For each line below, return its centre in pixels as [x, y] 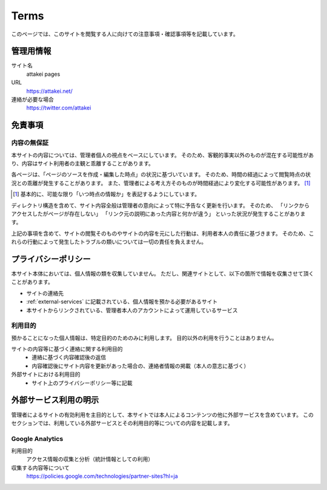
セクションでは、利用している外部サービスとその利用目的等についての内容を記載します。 [122, 423]
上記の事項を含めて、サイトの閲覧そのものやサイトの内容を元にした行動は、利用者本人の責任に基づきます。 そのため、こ [163, 233]
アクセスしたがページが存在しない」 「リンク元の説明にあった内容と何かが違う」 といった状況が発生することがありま [158, 214]
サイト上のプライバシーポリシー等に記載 [82, 383]
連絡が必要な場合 [32, 99]
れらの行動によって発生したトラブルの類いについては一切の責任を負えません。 [109, 242]
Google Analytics [37, 439]
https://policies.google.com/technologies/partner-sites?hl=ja [102, 476]
